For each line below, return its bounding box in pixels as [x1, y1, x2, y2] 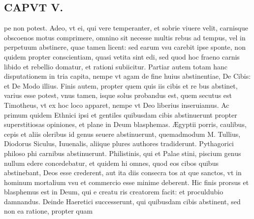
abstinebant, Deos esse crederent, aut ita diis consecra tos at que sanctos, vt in [4, 167, 242, 178]
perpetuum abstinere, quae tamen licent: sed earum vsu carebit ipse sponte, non [4, 42, 246, 52]
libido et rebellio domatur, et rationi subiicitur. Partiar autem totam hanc [4, 61, 228, 71]
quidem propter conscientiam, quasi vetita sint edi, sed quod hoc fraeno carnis [4, 51, 240, 62]
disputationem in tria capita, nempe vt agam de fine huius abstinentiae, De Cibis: [4, 71, 251, 81]
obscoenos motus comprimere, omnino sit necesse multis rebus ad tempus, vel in [4, 32, 246, 42]
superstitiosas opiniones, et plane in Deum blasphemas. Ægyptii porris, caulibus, [4, 119, 247, 129]
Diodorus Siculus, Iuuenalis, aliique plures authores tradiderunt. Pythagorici [4, 138, 234, 149]
